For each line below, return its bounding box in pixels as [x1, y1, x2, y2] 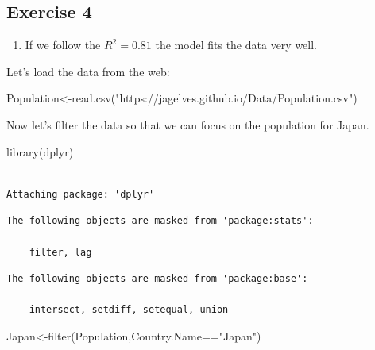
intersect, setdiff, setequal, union [29, 304, 229, 316]
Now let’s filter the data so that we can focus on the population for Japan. [6, 116, 369, 133]
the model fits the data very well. [155, 37, 317, 53]
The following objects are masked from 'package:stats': [6, 215, 314, 227]
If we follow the [25, 37, 101, 53]
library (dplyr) [6, 143, 74, 160]
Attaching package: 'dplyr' [6, 188, 155, 200]
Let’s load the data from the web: [6, 63, 170, 79]
